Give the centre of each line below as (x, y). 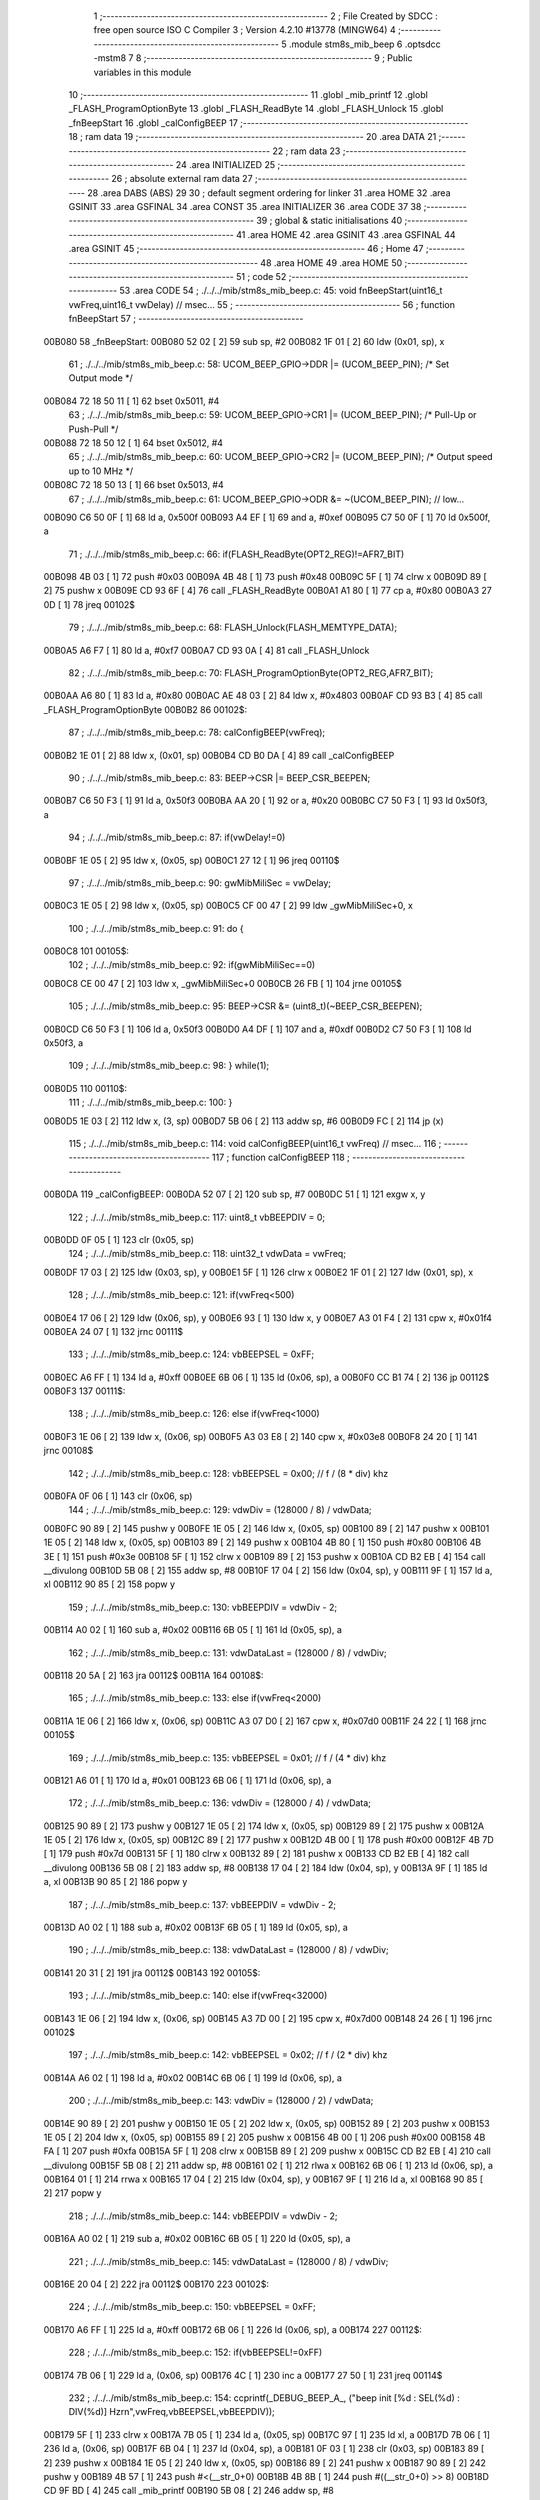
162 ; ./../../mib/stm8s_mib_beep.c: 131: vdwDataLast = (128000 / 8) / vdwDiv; (227, 1652)
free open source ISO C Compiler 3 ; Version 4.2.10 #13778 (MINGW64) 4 (244, 30)
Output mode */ (101, 378)
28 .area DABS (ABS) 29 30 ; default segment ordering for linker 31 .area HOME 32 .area (268, 192)
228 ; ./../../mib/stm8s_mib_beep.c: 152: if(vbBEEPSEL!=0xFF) (195, 2352)
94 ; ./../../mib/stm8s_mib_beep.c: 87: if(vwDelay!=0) (177, 837)
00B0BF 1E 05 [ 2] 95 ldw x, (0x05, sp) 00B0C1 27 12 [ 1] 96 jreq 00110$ (191, 860)
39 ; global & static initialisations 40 (329, 221)
